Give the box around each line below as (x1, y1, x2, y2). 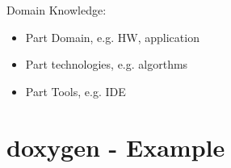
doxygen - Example (6, 130, 225, 163)
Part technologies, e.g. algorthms (25, 56, 188, 73)
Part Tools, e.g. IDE (25, 82, 126, 99)
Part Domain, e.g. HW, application (25, 28, 199, 45)
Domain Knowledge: (6, 2, 107, 18)
